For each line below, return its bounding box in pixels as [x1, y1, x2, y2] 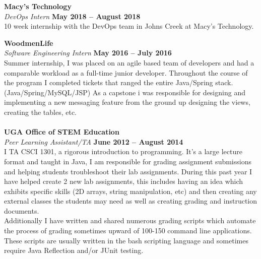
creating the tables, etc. [4, 106, 77, 117]
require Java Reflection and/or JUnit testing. [4, 245, 144, 255]
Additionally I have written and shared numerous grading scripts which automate [4, 215, 256, 226]
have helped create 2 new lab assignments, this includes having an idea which [4, 176, 243, 186]
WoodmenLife [4, 37, 53, 48]
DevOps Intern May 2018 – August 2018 [4, 11, 141, 21]
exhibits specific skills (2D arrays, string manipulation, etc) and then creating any [4, 185, 257, 196]
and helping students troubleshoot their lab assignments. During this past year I [4, 166, 252, 176]
